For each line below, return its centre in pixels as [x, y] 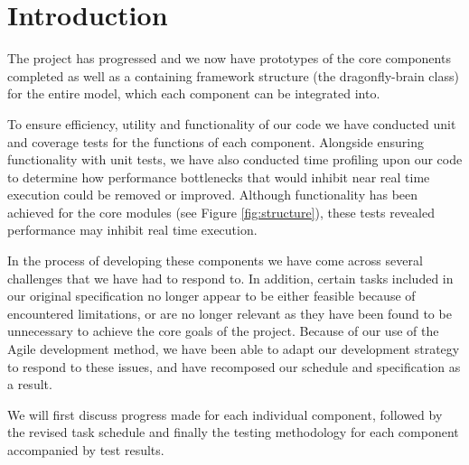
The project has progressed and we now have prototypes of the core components [229, 58]
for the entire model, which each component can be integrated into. [194, 93]
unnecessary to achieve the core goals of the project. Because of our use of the [223, 331]
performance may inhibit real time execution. [132, 230]
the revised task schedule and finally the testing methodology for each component [233, 432]
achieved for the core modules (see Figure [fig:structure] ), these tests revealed [221, 212]
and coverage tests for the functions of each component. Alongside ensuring [216, 141]
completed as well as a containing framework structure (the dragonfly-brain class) [233, 75]
